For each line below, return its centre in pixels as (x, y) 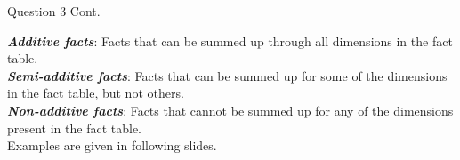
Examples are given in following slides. (112, 145)
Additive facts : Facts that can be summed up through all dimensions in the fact (230, 40)
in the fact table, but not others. (96, 93)
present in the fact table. (75, 128)
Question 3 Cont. (54, 11)
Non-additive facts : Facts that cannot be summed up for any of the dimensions (230, 110)
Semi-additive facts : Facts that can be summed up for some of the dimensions (227, 75)
